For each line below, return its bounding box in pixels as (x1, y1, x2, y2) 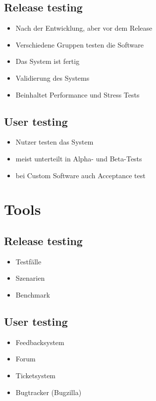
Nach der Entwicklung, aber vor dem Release (15, 23, 153, 33)
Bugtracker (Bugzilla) (15, 387, 82, 397)
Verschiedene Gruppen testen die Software (15, 39, 144, 50)
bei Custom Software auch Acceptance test (15, 170, 146, 180)
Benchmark (15, 289, 50, 300)
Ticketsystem (15, 370, 56, 380)
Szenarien (15, 273, 45, 283)
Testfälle (15, 256, 42, 266)
